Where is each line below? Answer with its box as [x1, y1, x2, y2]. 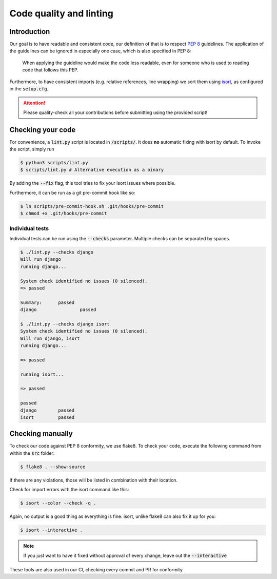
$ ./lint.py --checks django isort [20, 321, 110, 327]
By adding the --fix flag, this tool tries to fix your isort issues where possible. [9, 180, 176, 186]
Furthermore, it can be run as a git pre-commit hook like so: [9, 189, 135, 196]
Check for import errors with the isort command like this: [9, 487, 129, 493]
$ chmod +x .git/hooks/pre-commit [20, 210, 107, 217]
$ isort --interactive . [20, 527, 83, 533]
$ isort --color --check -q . [20, 500, 96, 506]
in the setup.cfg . [9, 86, 49, 92]
